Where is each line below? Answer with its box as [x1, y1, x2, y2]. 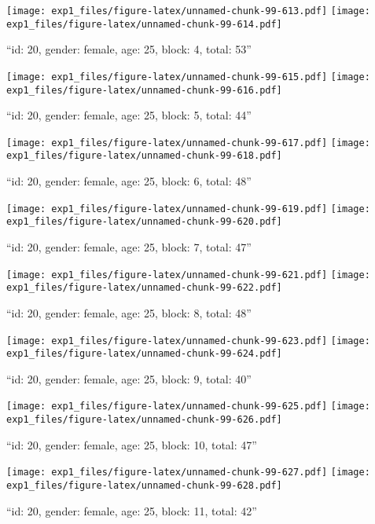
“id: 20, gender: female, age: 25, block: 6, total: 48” [6, 173, 252, 189]
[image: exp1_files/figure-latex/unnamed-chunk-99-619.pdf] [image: [6, 203, 370, 214]
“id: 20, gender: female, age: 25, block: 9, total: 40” [6, 370, 252, 387]
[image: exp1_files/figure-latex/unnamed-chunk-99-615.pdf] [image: [6, 71, 370, 82]
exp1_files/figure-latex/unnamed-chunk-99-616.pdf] [6, 84, 282, 96]
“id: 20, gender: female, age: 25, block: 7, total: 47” [6, 239, 252, 255]
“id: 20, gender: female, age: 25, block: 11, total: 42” [6, 502, 257, 519]
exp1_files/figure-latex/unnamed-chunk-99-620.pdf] [6, 216, 282, 228]
